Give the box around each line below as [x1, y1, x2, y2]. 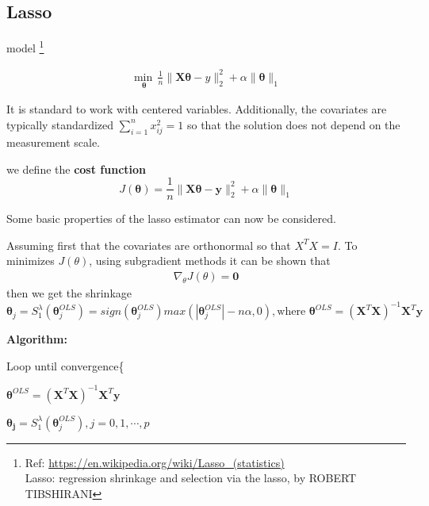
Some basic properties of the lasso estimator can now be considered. [6, 210, 336, 227]
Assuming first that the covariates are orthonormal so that [6, 236, 291, 253]
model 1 [6, 37, 44, 56]
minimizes [6, 252, 55, 269]
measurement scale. [6, 133, 100, 150]
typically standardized [6, 116, 114, 132]
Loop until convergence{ [6, 357, 124, 374]
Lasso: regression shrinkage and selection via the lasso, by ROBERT [25, 470, 357, 486]
